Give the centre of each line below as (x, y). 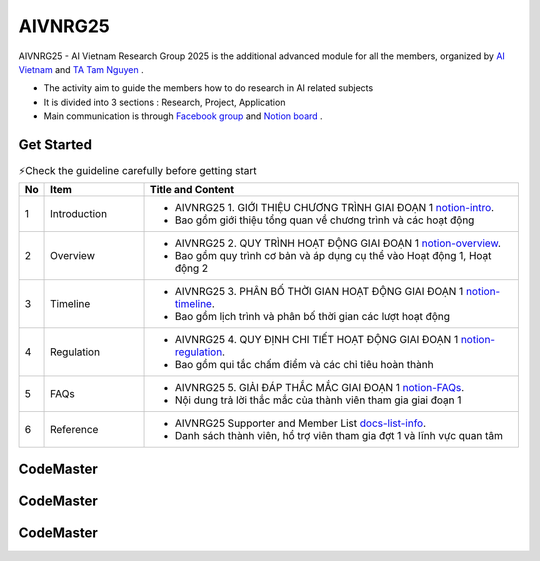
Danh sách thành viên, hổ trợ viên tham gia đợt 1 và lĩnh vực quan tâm (339, 436)
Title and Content (192, 190)
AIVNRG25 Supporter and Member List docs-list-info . (300, 423)
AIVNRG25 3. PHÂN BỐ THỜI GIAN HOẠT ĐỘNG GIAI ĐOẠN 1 (319, 292)
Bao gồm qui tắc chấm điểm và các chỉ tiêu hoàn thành (304, 365)
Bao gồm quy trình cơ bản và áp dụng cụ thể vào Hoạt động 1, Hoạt (333, 256)
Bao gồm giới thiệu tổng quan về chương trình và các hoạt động (324, 220)
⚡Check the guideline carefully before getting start (137, 171)
